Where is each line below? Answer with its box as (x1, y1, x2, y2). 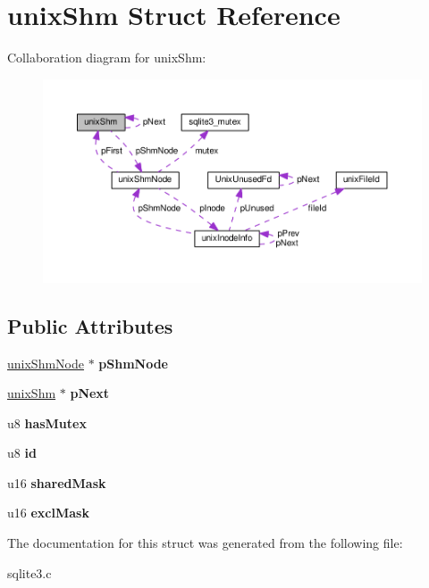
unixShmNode (7, 353, 84, 372)
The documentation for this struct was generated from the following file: (7, 534, 403, 552)
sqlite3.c (7, 563, 52, 582)
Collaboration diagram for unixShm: (7, 48, 206, 67)
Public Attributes (7, 311, 173, 339)
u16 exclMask (7, 503, 89, 522)
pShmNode (98, 353, 168, 372)
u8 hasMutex (7, 413, 87, 432)
